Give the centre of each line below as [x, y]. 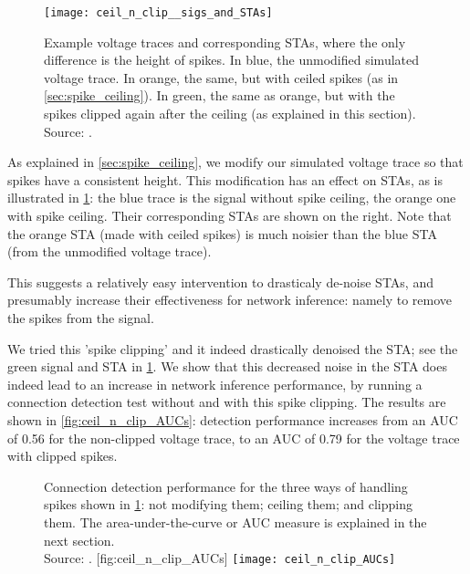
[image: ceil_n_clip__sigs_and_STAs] [158, 13]
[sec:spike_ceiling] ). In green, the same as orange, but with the [219, 95]
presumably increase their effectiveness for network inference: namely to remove [230, 300]
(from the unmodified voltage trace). [110, 251]
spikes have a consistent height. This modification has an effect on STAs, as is [225, 179]
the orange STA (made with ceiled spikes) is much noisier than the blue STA [222, 233]
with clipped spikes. [63, 456]
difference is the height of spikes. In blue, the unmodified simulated [232, 60]
